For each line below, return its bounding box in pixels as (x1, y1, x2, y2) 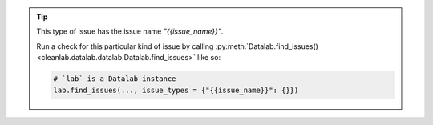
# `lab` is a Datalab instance (53, 75, 176, 83)
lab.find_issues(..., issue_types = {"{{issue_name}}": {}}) (53, 85, 299, 95)
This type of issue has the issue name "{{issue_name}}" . (36, 26, 224, 36)
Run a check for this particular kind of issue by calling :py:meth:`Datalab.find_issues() (36, 41, 318, 51)
